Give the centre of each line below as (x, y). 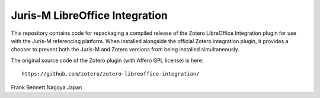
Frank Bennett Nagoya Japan (47, 87)
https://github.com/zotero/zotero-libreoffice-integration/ (111, 74)
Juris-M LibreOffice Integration (89, 15)
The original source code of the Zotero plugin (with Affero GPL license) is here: (107, 60)
